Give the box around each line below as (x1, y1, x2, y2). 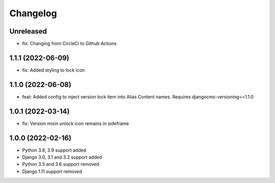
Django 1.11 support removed (22, 168, 82, 174)
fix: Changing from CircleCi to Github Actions (22, 41, 117, 47)
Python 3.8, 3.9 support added (22, 147, 87, 153)
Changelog (9, 8, 57, 19)
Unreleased (9, 27, 47, 36)
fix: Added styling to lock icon (22, 67, 85, 73)
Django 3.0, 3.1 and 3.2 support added (22, 154, 102, 160)
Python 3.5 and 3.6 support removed (22, 161, 99, 167)
